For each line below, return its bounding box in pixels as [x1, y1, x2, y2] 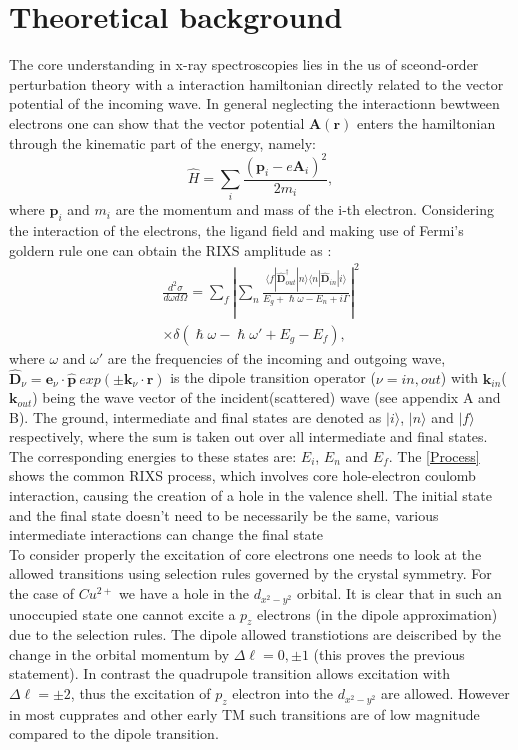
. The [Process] [388, 445, 480, 466]
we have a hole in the [119, 583, 249, 604]
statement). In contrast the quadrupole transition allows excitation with [9, 663, 451, 684]
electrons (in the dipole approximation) [257, 603, 498, 624]
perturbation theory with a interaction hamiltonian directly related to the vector [9, 73, 504, 94]
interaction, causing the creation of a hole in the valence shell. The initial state [9, 485, 492, 506]
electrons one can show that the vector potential [9, 112, 305, 133]
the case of [9, 583, 75, 604]
